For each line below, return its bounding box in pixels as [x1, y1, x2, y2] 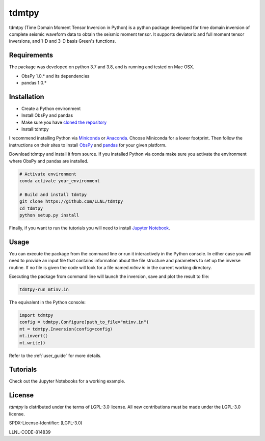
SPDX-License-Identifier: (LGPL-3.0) [9, 420, 83, 426]
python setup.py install [19, 212, 79, 218]
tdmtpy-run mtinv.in [19, 287, 69, 292]
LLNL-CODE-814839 [9, 429, 51, 435]
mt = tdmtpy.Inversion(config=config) [19, 326, 113, 331]
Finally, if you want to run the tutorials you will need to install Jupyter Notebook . [9, 225, 170, 231]
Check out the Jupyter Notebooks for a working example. [9, 378, 125, 384]
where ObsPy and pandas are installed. [9, 158, 88, 164]
